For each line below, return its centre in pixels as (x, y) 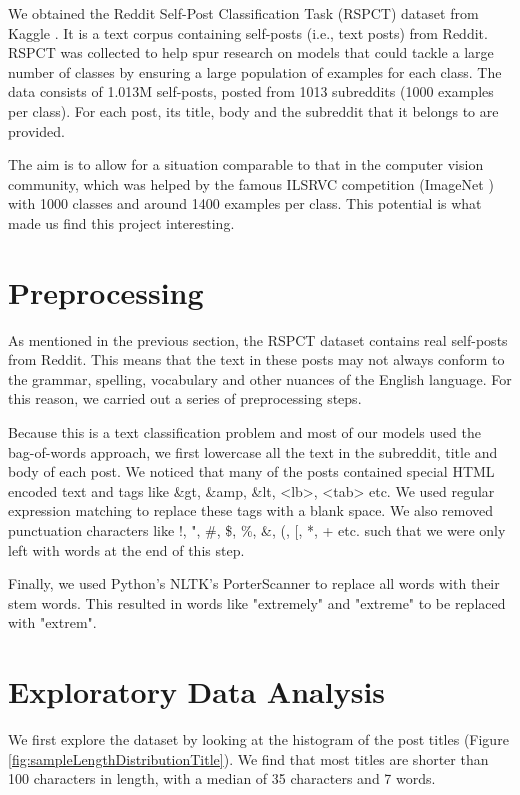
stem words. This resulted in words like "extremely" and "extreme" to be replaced (257, 602)
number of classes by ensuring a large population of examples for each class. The (255, 71)
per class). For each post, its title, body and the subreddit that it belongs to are (253, 110)
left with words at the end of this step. (126, 549)
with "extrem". (52, 622)
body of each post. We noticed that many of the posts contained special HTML (251, 471)
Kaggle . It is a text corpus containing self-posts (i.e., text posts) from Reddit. (248, 32)
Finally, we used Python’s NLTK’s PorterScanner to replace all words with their (254, 583)
